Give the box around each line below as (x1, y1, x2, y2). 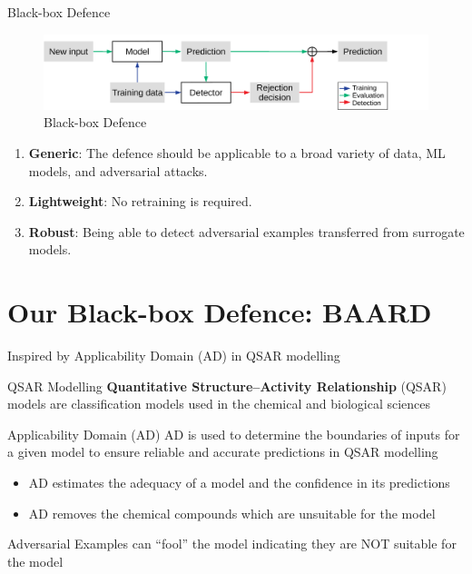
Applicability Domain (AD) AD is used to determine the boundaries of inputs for (7, 424, 460, 443)
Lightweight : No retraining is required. (28, 192, 252, 211)
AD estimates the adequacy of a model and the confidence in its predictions (28, 473, 450, 492)
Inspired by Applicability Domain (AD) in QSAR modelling (7, 346, 340, 365)
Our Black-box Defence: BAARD (7, 293, 432, 331)
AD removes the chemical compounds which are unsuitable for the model (28, 503, 436, 522)
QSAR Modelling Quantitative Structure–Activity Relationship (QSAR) (7, 376, 447, 395)
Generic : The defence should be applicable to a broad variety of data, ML (28, 143, 446, 162)
